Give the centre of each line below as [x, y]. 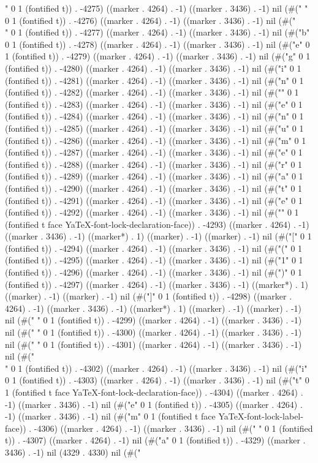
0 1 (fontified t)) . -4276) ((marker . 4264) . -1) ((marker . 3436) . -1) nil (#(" [150, 20]
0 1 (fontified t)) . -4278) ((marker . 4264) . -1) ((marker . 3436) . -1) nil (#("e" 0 [157, 44]
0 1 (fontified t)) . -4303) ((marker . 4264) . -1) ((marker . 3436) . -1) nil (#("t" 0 [157, 380]
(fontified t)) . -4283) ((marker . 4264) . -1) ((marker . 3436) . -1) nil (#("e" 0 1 [154, 104]
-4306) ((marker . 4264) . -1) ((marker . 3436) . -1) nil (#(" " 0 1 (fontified [173, 428]
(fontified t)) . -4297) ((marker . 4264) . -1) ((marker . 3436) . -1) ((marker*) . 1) [157, 284]
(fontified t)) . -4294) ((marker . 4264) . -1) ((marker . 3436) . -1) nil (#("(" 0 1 [154, 248]
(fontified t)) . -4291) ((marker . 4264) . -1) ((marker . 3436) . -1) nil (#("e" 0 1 [154, 200]
